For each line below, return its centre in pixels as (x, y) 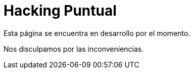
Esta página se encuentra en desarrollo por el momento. (97, 33)
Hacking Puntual (60, 11)
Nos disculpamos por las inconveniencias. (74, 49)
